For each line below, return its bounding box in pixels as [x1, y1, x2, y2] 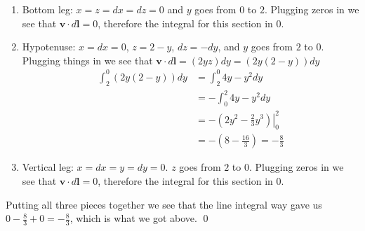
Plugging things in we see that [22, 52, 153, 67]
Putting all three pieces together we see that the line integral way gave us [6, 197, 322, 211]
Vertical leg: [22, 160, 74, 174]
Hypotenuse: [22, 39, 76, 54]
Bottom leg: [22, 2, 73, 16]
